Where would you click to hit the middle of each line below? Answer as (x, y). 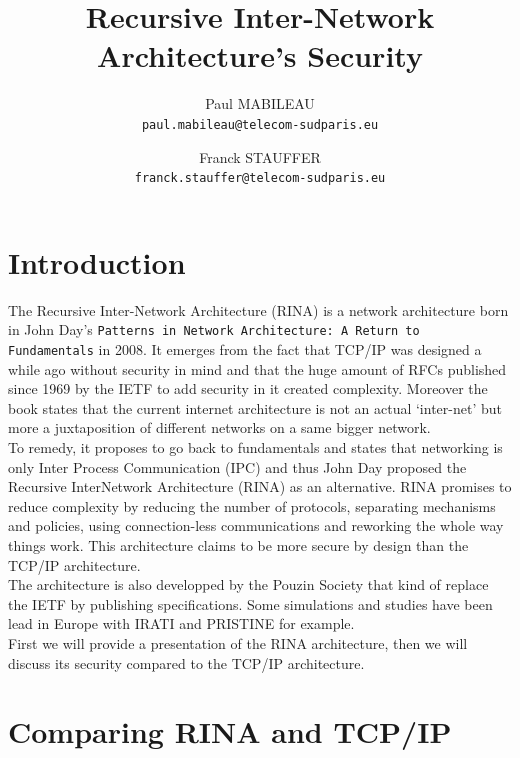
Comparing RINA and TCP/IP (230, 731)
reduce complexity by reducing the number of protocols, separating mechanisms (252, 505)
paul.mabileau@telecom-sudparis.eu (260, 124)
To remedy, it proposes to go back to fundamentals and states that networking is (255, 447)
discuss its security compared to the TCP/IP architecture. (186, 662)
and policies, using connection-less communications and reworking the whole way (256, 525)
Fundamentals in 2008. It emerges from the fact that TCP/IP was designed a (245, 349)
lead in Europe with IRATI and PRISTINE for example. (181, 623)
